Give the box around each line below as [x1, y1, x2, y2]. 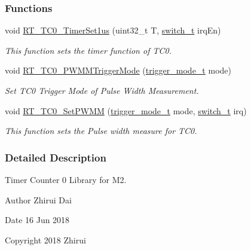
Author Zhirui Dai [5, 193, 72, 206]
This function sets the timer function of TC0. [5, 44, 172, 56]
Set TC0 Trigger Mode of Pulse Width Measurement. [5, 84, 199, 96]
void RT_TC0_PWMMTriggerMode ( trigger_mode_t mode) [5, 64, 231, 77]
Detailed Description [5, 150, 106, 164]
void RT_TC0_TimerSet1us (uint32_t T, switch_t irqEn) [5, 24, 221, 36]
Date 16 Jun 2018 [5, 214, 70, 226]
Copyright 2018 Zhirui [5, 233, 86, 246]
